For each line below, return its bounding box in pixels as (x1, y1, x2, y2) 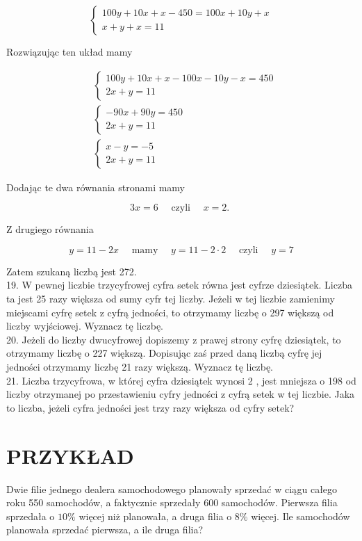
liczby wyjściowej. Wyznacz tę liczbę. (6, 318, 163, 333)
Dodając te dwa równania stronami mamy (6, 179, 186, 194)
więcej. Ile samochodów (251, 508, 350, 523)
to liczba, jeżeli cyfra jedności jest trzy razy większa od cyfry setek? (6, 400, 295, 414)
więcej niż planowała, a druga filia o (79, 508, 232, 523)
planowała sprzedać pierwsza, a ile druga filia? (6, 522, 204, 537)
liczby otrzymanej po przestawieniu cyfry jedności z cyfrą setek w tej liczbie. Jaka (6, 387, 355, 401)
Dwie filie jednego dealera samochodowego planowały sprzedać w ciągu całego (6, 481, 338, 496)
